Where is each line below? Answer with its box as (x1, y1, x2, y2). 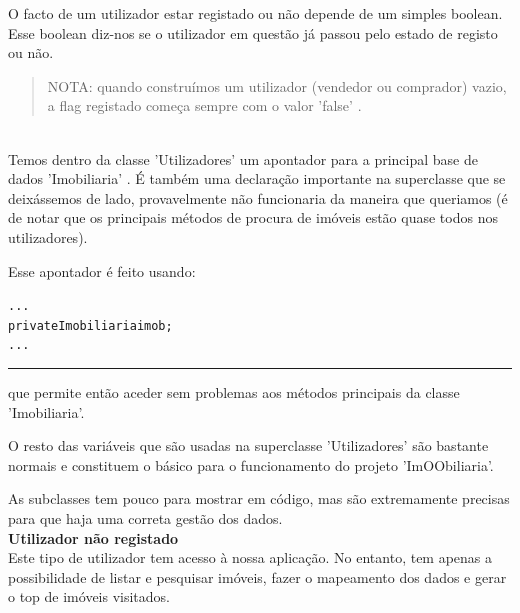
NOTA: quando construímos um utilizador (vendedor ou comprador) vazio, (47, 75, 507, 96)
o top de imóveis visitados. (8, 586, 170, 607)
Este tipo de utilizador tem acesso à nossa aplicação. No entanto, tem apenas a (8, 547, 493, 568)
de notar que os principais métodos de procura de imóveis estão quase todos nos (8, 207, 498, 228)
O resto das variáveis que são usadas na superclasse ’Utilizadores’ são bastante (8, 435, 489, 456)
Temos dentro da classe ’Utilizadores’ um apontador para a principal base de (8, 148, 478, 169)
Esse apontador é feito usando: (8, 260, 196, 281)
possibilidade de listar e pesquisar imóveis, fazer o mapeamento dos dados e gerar (8, 566, 507, 587)
